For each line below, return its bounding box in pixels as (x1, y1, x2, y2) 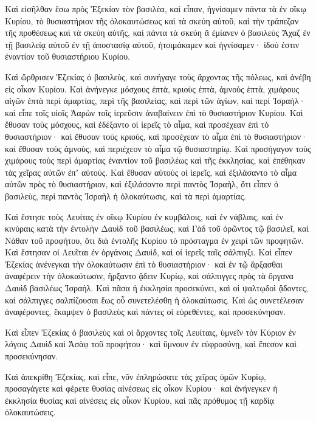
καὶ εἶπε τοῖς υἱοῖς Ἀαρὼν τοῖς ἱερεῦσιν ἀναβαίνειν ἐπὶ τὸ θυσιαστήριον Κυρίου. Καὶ (5, 106, 303, 119)
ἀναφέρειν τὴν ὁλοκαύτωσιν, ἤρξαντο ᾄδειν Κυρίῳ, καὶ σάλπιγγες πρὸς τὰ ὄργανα (5, 269, 294, 282)
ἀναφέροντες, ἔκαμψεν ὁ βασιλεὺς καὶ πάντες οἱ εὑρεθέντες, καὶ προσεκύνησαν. (5, 305, 286, 318)
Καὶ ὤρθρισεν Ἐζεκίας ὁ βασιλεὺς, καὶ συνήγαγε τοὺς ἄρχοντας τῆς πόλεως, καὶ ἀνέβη (5, 70, 311, 83)
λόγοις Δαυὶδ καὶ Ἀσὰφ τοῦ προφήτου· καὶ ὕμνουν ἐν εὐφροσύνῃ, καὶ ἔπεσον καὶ (5, 337, 297, 350)
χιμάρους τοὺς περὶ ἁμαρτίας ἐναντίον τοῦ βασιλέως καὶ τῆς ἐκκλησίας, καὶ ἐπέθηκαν (5, 154, 306, 167)
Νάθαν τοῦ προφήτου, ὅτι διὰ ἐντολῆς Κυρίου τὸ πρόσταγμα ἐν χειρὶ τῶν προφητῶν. (5, 233, 304, 246)
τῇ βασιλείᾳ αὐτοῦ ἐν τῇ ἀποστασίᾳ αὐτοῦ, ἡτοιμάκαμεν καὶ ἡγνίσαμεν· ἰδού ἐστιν (5, 38, 300, 50)
